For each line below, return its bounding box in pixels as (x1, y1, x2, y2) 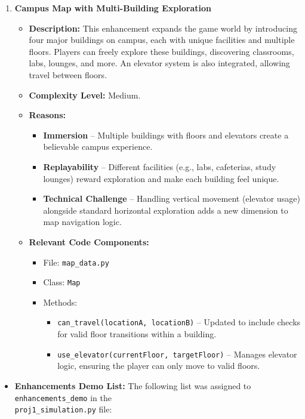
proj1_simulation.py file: (14, 403, 112, 415)
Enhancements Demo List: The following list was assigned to (14, 379, 251, 392)
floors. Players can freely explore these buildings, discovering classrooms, (29, 45, 294, 57)
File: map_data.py (43, 255, 109, 268)
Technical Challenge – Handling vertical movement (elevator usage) (43, 192, 300, 205)
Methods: (43, 295, 78, 308)
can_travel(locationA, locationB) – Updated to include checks (57, 316, 301, 328)
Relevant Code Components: (29, 235, 149, 248)
